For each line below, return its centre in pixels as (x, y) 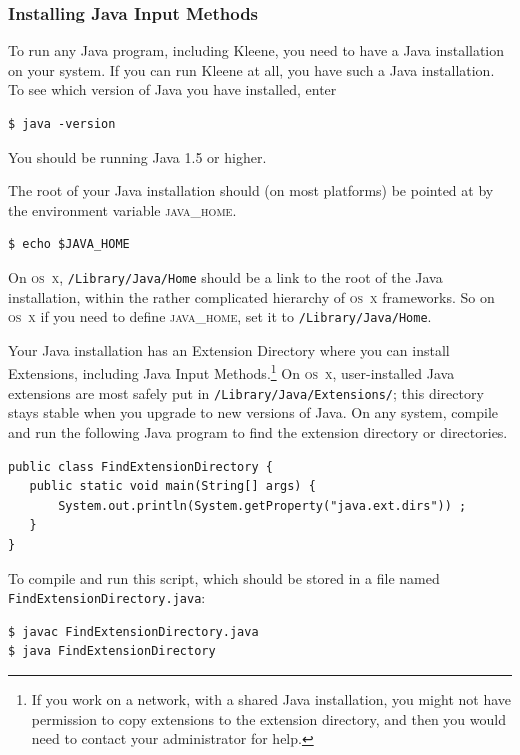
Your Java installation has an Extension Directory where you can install (229, 349)
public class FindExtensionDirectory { (140, 466)
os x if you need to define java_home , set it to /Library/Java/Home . (220, 316)
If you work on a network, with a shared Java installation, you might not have (271, 698)
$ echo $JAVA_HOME (69, 244)
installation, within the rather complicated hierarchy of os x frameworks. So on (251, 296)
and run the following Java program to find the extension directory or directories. (258, 431)
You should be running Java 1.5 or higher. (137, 156)
